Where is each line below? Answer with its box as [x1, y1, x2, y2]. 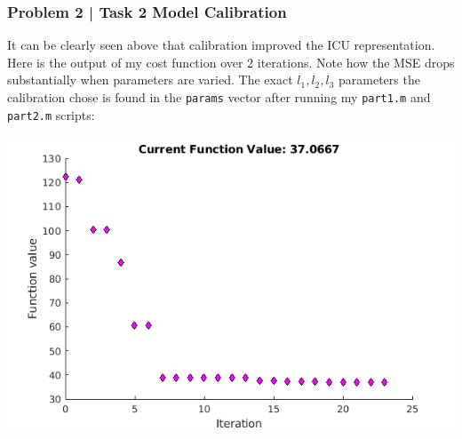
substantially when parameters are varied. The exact [7, 70, 293, 89]
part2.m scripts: [7, 105, 95, 124]
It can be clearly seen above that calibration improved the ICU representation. [7, 36, 435, 54]
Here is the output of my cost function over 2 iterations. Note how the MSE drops [7, 52, 455, 71]
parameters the [339, 70, 420, 89]
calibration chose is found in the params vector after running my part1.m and [7, 88, 431, 106]
